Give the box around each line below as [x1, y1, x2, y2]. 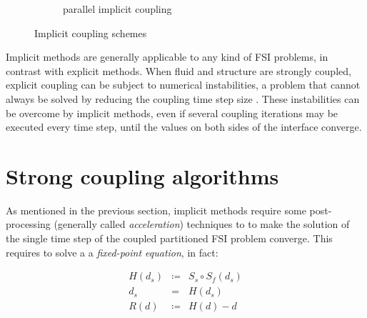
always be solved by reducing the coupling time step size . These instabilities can [6, 91, 360, 106]
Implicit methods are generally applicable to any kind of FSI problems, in [6, 49, 328, 64]
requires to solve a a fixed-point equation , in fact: [6, 244, 218, 259]
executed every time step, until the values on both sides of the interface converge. [6, 119, 362, 134]
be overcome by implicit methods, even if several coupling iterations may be [6, 105, 338, 120]
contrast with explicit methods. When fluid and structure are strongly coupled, [6, 63, 351, 78]
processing [6, 217, 51, 232]
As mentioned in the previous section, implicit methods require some [6, 202, 306, 217]
